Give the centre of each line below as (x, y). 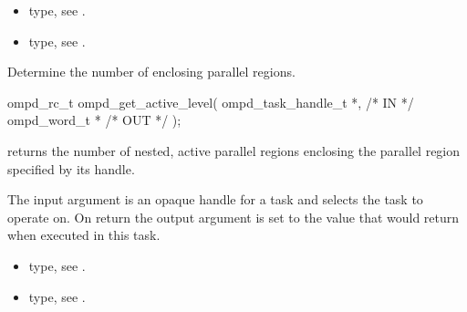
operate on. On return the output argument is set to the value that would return (233, 217)
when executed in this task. (84, 235)
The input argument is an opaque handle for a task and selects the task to (215, 199)
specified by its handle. (71, 168)
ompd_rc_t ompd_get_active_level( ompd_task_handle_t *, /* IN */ (211, 102)
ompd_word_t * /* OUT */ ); (94, 120)
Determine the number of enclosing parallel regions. (151, 72)
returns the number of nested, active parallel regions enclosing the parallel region (234, 150)
